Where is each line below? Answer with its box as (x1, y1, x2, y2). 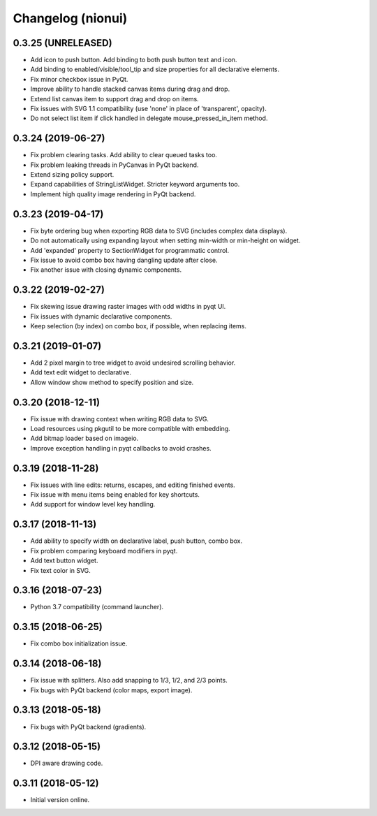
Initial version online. (30, 796, 90, 804)
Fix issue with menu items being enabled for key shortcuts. (30, 490, 200, 499)
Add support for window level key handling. (30, 500, 156, 509)
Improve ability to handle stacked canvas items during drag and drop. (30, 85, 230, 94)
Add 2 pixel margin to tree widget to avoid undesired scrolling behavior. (30, 358, 236, 367)
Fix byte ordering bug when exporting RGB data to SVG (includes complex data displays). (30, 226, 288, 235)
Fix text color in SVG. (30, 566, 91, 574)
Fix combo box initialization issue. (30, 639, 128, 648)
